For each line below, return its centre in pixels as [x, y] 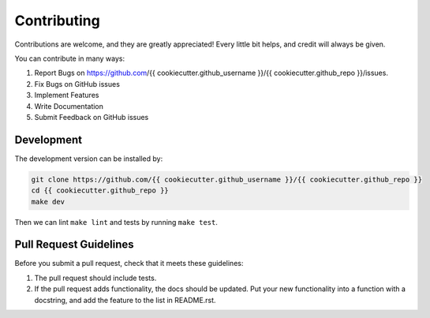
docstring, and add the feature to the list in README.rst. [125, 300]
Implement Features [67, 95]
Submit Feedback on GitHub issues [92, 117]
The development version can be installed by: [89, 159]
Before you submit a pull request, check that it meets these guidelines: [129, 264]
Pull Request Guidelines [74, 245]
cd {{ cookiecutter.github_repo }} [100, 191]
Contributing [57, 21]
